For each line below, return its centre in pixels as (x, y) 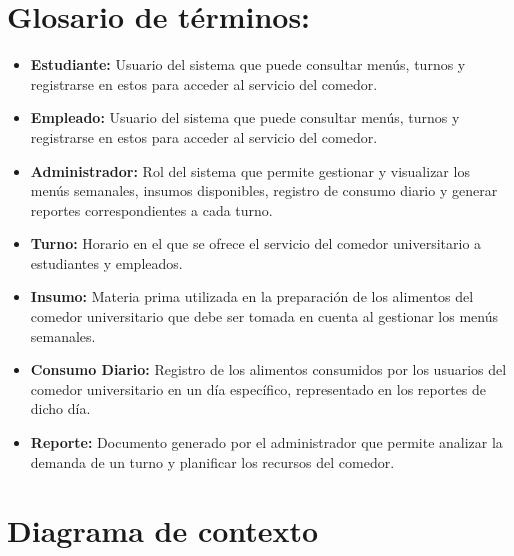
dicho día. (60, 408)
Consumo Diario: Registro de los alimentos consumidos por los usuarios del (268, 369)
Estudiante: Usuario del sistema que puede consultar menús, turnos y (248, 64)
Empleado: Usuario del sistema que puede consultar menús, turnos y (245, 117)
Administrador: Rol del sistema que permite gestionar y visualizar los (250, 170)
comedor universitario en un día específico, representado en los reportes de (258, 388)
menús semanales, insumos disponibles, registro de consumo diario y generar (264, 190)
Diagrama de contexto (163, 530)
